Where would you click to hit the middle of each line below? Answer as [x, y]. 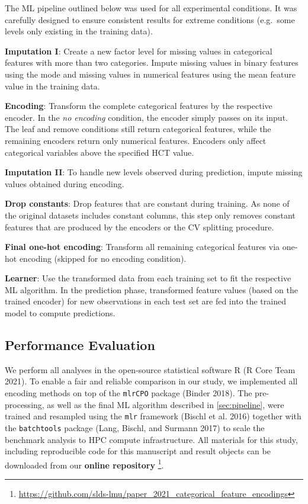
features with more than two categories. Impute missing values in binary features [152, 62]
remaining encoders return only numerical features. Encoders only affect [136, 140]
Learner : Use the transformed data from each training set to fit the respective [148, 278]
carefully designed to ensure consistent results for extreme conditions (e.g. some [150, 19]
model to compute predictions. [60, 313]
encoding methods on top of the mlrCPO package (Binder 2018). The [129, 393]
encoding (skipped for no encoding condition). [103, 258]
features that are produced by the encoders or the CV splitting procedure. [139, 227]
